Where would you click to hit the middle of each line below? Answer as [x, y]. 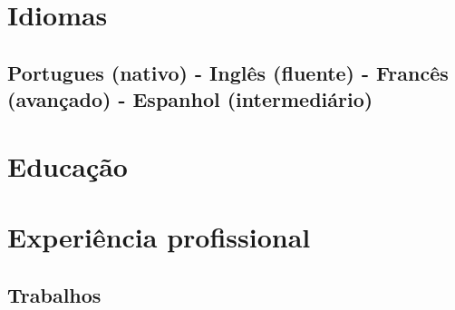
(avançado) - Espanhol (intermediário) [190, 99]
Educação [68, 165]
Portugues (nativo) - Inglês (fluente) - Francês [228, 72]
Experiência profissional [159, 237]
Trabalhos [54, 294]
